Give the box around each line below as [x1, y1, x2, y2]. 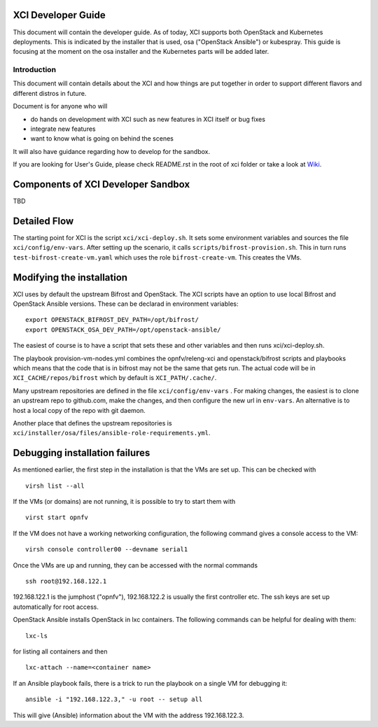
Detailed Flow [13, 215, 74, 227]
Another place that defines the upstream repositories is [13, 418, 172, 427]
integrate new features [30, 125, 96, 133]
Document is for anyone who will [13, 102, 108, 111]
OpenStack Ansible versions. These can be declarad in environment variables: [13, 299, 239, 308]
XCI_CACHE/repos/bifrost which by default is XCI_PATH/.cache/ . [13, 374, 217, 382]
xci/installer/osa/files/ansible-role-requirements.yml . [13, 429, 211, 437]
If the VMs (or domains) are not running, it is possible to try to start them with [13, 497, 236, 506]
